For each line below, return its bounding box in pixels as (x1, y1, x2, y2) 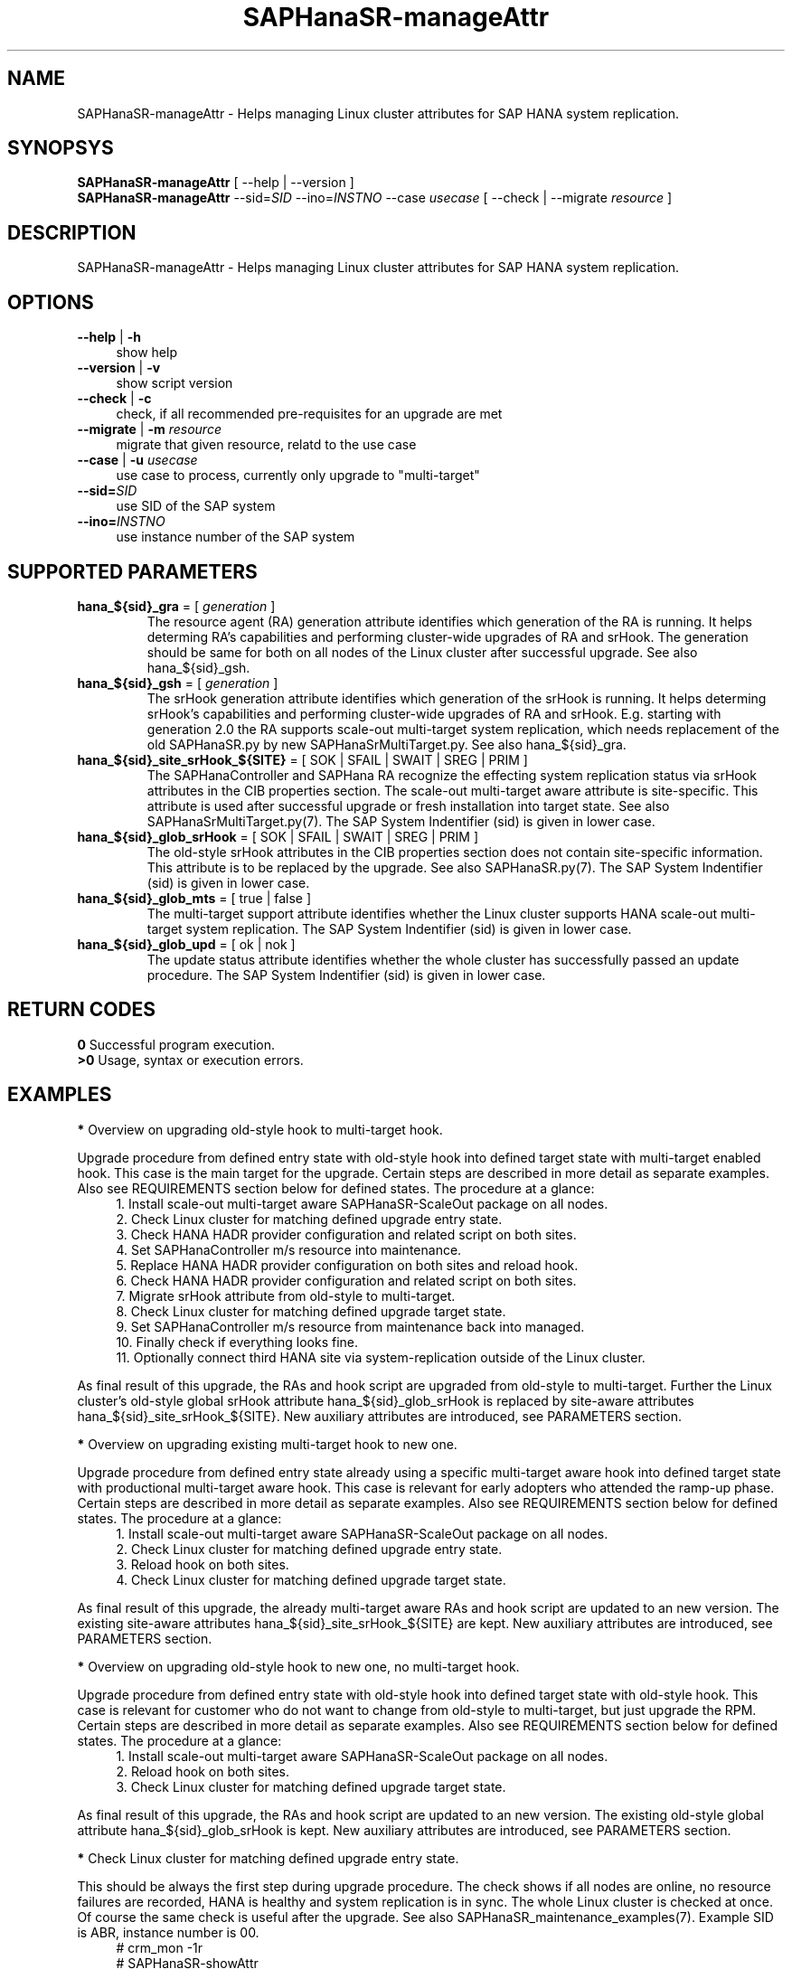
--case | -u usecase (77, 452, 198, 468)
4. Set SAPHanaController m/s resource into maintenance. (116, 1241, 462, 1258)
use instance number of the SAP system (116, 529, 355, 545)
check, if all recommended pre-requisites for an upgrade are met (116, 406, 503, 422)
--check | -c (77, 391, 152, 407)
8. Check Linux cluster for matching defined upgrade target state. (116, 1303, 506, 1319)
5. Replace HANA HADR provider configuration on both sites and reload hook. (116, 1257, 579, 1273)
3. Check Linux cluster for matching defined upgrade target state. (116, 1778, 506, 1795)
